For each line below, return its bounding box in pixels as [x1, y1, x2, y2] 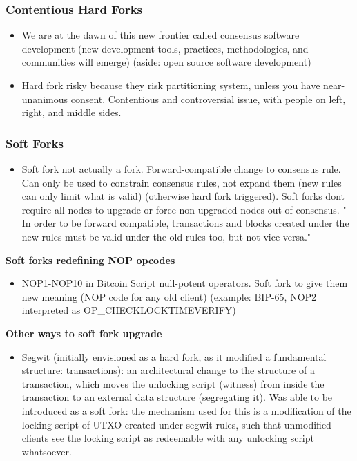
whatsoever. [21, 444, 72, 458]
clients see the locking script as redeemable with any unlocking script [21, 431, 314, 445]
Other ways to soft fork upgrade [6, 326, 162, 340]
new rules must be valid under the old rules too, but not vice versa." [21, 229, 311, 243]
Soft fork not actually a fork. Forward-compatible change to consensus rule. [21, 162, 341, 176]
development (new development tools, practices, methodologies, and [21, 41, 309, 55]
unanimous [21, 91, 68, 106]
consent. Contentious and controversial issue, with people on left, [70, 91, 346, 106]
